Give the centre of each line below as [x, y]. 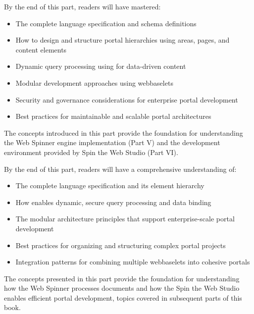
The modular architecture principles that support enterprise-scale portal [125, 219]
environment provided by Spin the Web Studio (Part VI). [91, 152]
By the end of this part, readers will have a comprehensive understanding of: [120, 169]
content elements [41, 49]
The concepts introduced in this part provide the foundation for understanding [124, 132]
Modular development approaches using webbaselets [94, 82]
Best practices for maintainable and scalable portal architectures [113, 116]
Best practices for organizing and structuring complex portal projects [121, 245]
